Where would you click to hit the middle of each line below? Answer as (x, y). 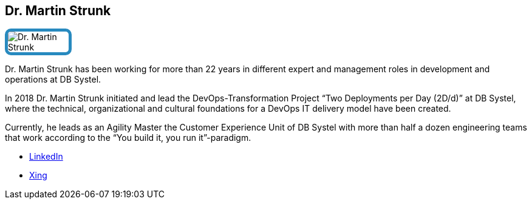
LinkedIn (46, 157)
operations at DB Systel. (53, 80)
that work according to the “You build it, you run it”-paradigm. (128, 138)
